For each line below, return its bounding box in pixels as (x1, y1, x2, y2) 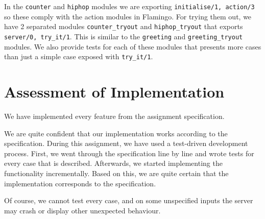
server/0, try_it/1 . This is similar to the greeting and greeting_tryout (4, 31, 243, 41)
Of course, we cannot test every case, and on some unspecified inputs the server (4, 195, 253, 206)
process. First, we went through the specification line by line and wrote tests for (4, 148, 254, 158)
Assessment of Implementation (4, 81, 225, 102)
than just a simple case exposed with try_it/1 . (4, 51, 153, 62)
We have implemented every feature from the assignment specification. (4, 110, 225, 121)
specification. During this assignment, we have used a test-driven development (4, 138, 248, 149)
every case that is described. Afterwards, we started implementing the (4, 158, 223, 168)
